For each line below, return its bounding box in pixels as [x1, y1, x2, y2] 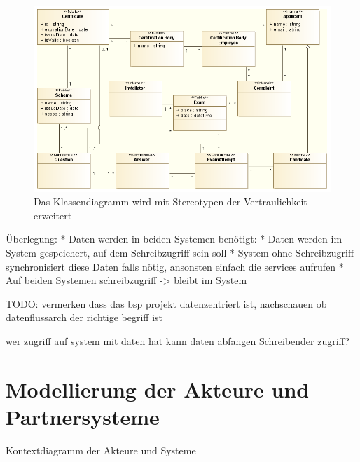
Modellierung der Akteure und [6, 374, 310, 403]
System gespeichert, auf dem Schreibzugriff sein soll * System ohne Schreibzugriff [6, 245, 354, 259]
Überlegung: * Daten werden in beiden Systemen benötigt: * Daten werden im [6, 231, 342, 246]
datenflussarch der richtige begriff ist [6, 310, 162, 325]
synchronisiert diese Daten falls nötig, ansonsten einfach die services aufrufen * [6, 259, 344, 273]
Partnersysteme [6, 402, 160, 430]
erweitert [34, 208, 72, 222]
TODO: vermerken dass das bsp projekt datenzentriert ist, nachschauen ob [6, 296, 327, 311]
